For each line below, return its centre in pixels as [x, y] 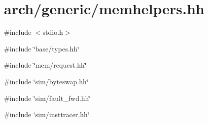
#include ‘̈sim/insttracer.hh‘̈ [47, 114]
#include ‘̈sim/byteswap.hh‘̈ [46, 81]
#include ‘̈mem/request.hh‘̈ [45, 65]
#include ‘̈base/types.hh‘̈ [42, 48]
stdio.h [53, 32]
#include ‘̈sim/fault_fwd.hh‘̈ [48, 98]
